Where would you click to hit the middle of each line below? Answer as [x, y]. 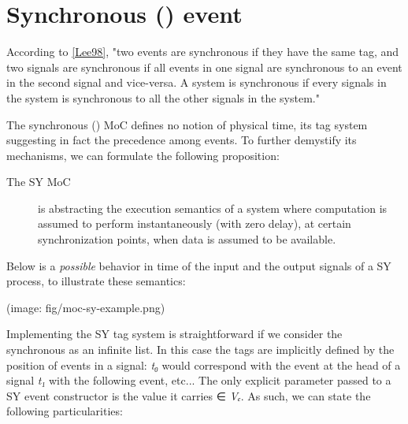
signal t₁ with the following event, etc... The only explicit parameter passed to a [199, 380]
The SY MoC [39, 182]
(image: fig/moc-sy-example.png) [86, 307]
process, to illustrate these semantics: [96, 281]
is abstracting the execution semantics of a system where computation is [213, 208]
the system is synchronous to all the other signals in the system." [163, 97]
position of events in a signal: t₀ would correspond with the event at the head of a [204, 364]
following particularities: [65, 411]
